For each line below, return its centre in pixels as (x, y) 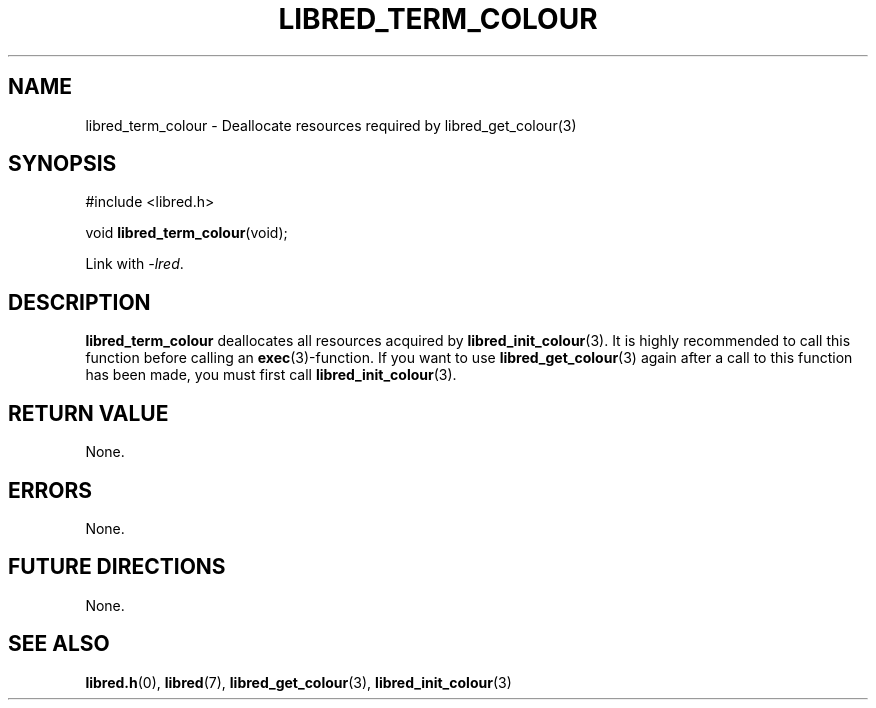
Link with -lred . (134, 264)
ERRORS (50, 490)
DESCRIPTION (79, 302)
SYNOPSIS (62, 164)
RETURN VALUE (88, 413)
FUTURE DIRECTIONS (117, 567)
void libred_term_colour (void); (186, 233)
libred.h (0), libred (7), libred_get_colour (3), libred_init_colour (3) (298, 682)
